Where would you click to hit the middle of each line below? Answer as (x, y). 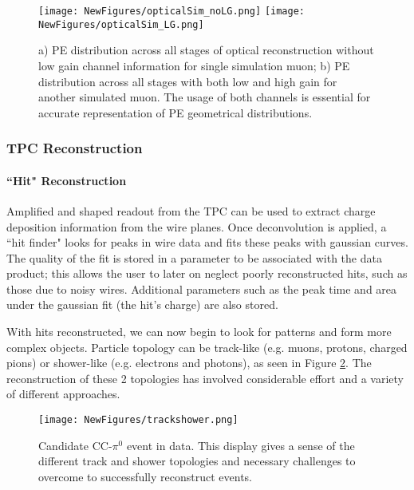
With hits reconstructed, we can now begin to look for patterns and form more (199, 332)
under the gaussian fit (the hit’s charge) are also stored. (142, 304)
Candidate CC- (75, 445)
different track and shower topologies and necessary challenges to (197, 461)
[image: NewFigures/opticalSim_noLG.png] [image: (172, 11)
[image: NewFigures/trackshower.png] (138, 420)
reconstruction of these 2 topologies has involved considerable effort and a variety (205, 378)
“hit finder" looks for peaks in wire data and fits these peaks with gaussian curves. (207, 242)
